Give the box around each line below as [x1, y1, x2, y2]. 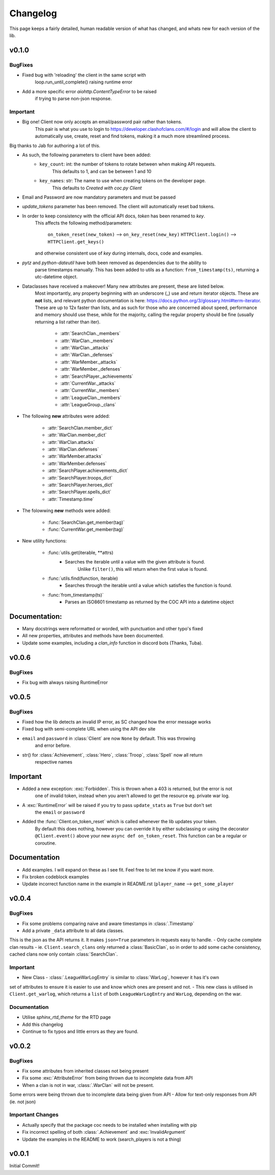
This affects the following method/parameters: [35, 220, 132, 226]
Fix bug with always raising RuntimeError [22, 679, 108, 685]
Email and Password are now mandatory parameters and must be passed [22, 194, 176, 200]
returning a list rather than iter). [35, 319, 101, 325]
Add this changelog [22, 1021, 63, 1027]
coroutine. [35, 840, 57, 846]
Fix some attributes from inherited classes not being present [22, 1068, 149, 1074]
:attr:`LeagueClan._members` [60, 395, 122, 401]
